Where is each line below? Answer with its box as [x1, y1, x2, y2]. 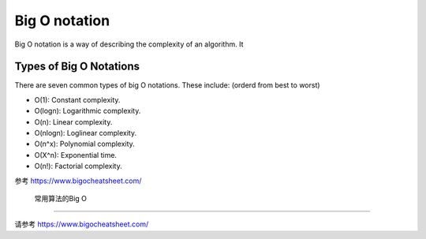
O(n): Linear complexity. [34, 117, 113, 126]
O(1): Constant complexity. [34, 95, 121, 104]
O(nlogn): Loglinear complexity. [34, 129, 137, 138]
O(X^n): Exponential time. [34, 150, 118, 159]
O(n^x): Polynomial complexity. [34, 139, 136, 149]
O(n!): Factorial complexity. [34, 162, 122, 171]
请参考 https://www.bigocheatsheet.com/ [14, 219, 149, 229]
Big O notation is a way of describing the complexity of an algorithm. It [14, 39, 244, 49]
